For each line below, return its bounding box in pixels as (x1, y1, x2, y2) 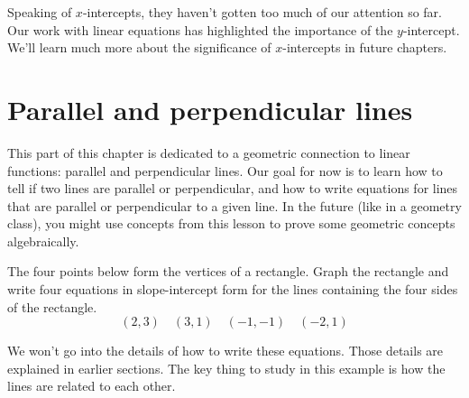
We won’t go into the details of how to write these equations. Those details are (7, 341, 444, 360)
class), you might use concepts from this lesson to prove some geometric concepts (7, 214, 455, 233)
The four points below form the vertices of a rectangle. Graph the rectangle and (7, 262, 449, 281)
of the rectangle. (7, 297, 97, 316)
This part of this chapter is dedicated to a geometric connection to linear (7, 143, 410, 162)
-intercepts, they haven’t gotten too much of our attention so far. (82, 3, 442, 21)
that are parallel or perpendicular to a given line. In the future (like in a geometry (7, 196, 462, 215)
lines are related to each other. (7, 376, 176, 395)
